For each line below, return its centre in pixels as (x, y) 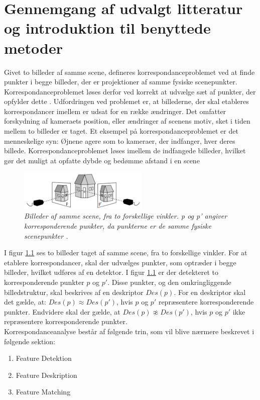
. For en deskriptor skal (210, 292)
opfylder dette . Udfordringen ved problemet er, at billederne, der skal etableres (126, 101)
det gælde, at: (25, 302)
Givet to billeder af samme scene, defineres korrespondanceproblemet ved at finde (129, 72)
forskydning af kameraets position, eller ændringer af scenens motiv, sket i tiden (127, 121)
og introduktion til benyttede (107, 28)
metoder (34, 47)
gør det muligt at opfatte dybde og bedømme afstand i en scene (102, 160)
